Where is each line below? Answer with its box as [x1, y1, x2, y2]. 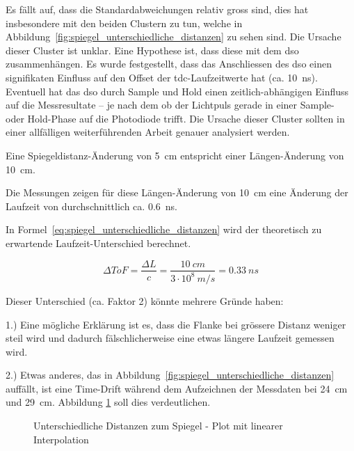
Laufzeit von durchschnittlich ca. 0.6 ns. [6, 198, 177, 213]
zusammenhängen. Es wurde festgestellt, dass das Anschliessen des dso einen [6, 56, 332, 71]
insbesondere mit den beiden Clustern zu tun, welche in [6, 15, 243, 30]
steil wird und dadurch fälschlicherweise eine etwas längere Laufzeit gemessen [6, 331, 335, 345]
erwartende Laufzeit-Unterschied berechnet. [6, 235, 191, 250]
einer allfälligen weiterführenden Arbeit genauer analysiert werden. [6, 125, 290, 139]
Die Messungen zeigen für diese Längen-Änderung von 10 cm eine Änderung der [6, 185, 348, 200]
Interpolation [33, 432, 89, 446]
